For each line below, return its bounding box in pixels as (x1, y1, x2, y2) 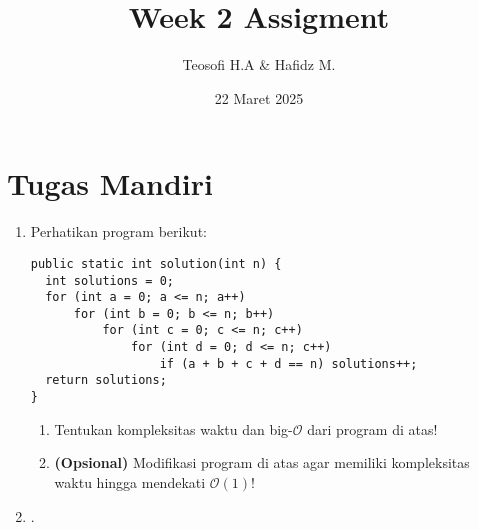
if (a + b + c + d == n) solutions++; (159, 356, 418, 371)
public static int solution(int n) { (30, 256, 282, 271)
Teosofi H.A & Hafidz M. (182, 54, 336, 75)
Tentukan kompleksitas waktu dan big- (54, 418, 293, 439)
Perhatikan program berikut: (30, 221, 207, 242)
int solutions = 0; (45, 273, 174, 288)
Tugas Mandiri (7, 163, 213, 204)
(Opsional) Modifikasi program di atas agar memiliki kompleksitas (54, 452, 470, 473)
